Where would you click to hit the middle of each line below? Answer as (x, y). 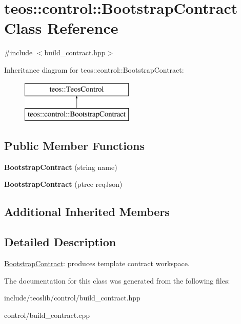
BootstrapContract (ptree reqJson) (63, 184)
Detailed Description (60, 242)
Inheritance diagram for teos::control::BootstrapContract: (94, 69)
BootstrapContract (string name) (61, 167)
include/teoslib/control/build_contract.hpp (72, 298)
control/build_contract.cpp (47, 315)
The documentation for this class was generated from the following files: (117, 280)
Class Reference (61, 28)
